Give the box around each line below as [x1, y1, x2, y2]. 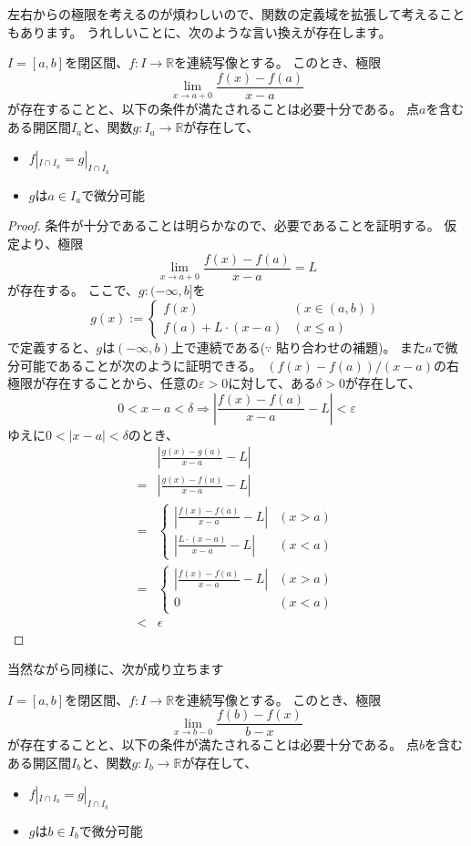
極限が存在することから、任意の [7, 373, 199, 392]
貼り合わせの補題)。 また [275, 337, 426, 356]
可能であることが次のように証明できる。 [19, 355, 262, 374]
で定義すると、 [7, 337, 97, 356]
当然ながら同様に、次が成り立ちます [7, 659, 224, 678]
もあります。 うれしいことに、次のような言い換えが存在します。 [7, 22, 392, 41]
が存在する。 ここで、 [7, 280, 139, 300]
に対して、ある [228, 373, 317, 392]
